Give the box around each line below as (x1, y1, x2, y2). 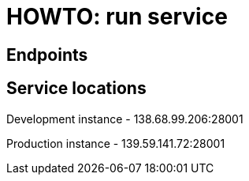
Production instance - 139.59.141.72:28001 (6, 136, 225, 150)
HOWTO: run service (6, 3, 228, 30)
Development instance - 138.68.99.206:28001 (6, 111, 243, 126)
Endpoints (6, 44, 88, 65)
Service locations (6, 78, 147, 99)
